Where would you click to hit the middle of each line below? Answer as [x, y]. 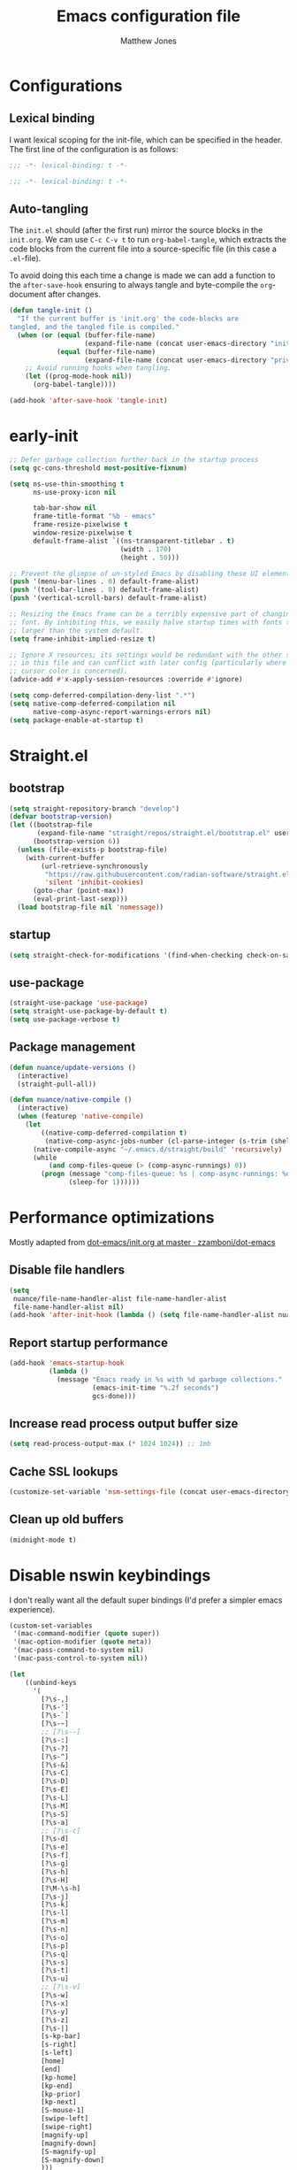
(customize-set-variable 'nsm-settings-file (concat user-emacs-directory [150, 1492]
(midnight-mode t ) [43, 1540]
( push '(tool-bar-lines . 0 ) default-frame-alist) [104, 590]
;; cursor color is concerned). [69, 671]
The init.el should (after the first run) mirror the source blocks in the [136, 230]
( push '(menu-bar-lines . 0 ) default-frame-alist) [104, 581]
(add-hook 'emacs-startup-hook [67, 1363]
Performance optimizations [112, 1218]
